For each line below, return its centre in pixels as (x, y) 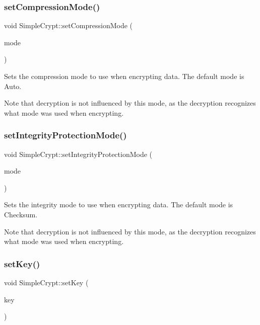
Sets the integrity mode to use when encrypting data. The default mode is (119, 205)
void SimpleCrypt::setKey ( (46, 282)
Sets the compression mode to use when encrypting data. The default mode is (124, 76)
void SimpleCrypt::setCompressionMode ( (69, 25)
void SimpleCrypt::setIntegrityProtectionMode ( (78, 154)
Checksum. (21, 214)
